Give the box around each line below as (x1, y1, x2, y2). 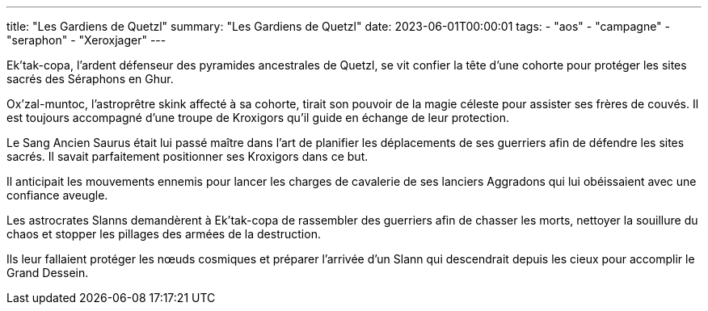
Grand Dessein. (6, 266, 89, 279)
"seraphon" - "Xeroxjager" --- (6, 33, 166, 47)
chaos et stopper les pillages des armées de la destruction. (6, 227, 321, 241)
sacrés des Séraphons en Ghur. (6, 72, 174, 86)
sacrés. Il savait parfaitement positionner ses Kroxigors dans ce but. (6, 149, 369, 163)
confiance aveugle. (6, 188, 108, 202)
